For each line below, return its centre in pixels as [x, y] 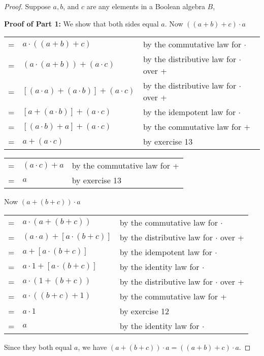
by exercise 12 [144, 311]
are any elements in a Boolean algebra [146, 6]
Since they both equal [38, 347]
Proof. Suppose [27, 6]
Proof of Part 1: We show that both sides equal [81, 23]
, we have [92, 347]
